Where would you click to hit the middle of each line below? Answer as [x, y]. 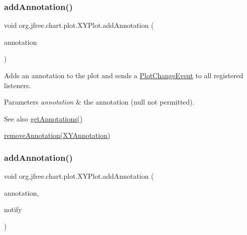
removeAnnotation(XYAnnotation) [57, 135]
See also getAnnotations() [43, 118]
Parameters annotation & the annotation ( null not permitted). [99, 102]
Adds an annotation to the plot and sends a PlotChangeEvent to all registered [124, 75]
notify [13, 209]
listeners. [17, 85]
